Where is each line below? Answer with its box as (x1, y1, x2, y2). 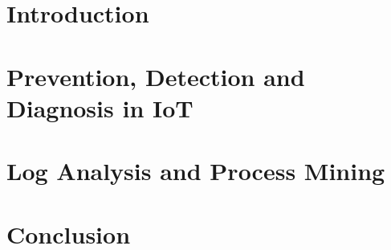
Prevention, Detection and (6, 59, 305, 92)
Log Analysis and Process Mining (6, 154, 385, 187)
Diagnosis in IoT (6, 91, 193, 124)
